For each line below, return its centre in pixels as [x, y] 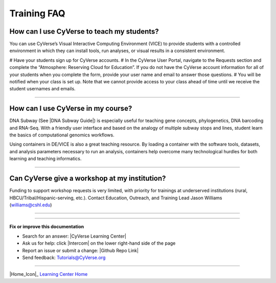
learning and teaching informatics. [45, 159]
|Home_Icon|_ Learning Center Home [49, 274]
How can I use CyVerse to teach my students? [84, 31]
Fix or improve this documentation [47, 227]
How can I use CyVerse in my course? [71, 109]
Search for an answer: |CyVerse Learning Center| [74, 236]
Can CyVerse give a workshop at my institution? [88, 179]
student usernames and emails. [43, 89]
